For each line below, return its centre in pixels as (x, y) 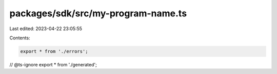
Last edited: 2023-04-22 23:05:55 (46, 29)
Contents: (20, 38)
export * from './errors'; (54, 51)
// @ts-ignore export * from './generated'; (53, 64)
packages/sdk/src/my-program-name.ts (98, 13)
